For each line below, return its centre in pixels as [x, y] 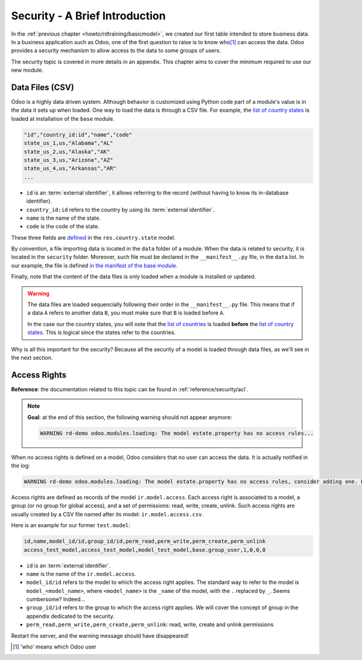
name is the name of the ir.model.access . [81, 574]
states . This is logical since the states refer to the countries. [102, 333]
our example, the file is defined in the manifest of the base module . [94, 265]
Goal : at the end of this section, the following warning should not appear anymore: [130, 417]
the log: [21, 466]
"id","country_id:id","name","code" [78, 135]
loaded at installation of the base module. [63, 118]
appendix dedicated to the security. [70, 616]
